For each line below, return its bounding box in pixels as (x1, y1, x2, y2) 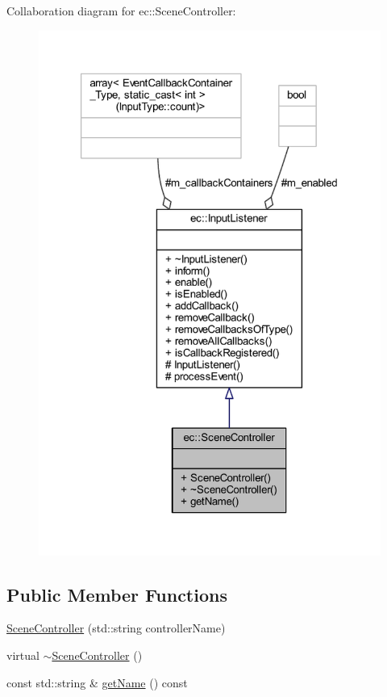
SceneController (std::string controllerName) (6, 619, 226, 636)
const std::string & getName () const (6, 674, 188, 691)
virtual (6, 646, 40, 663)
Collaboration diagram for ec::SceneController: (6, 2, 236, 19)
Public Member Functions (6, 582, 227, 607)
